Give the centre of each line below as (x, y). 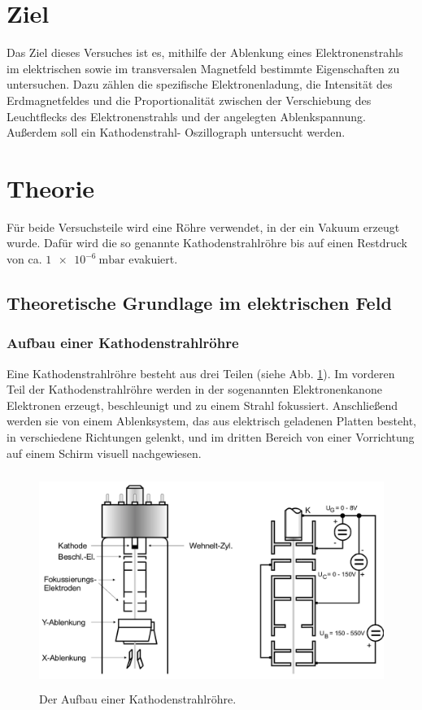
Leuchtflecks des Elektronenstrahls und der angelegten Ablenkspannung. (186, 116)
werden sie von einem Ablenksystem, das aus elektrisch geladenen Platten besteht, (211, 421)
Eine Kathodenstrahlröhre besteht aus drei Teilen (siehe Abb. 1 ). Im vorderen (201, 373)
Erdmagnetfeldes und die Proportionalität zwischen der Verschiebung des (189, 100)
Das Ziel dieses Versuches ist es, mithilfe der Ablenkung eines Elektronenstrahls (205, 52)
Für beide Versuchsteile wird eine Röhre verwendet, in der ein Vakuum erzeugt (203, 227)
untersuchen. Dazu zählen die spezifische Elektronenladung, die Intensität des (200, 84)
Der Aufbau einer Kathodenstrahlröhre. (138, 699)
